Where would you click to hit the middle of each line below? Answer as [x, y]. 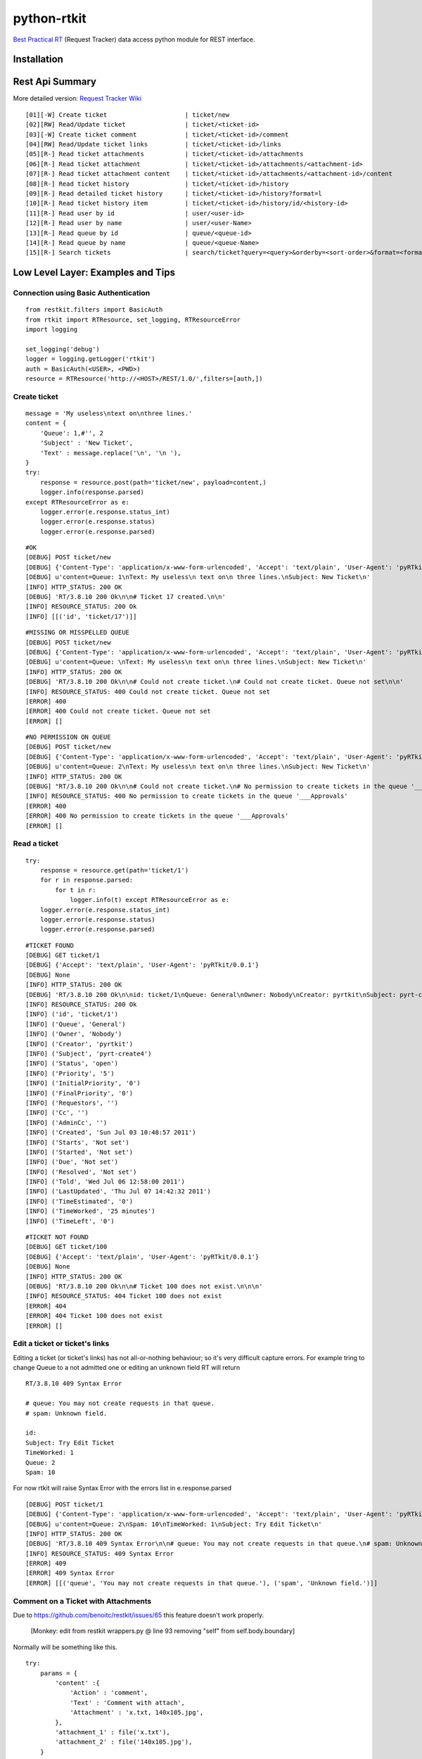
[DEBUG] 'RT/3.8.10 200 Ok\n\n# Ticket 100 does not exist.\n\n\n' [144, 1286]
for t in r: [76, 890]
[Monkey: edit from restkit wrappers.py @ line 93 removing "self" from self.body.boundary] [163, 1631]
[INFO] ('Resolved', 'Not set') [81, 1172]
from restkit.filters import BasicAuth [94, 310]
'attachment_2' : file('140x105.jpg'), [124, 1742]
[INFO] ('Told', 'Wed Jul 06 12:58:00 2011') [105, 1182]
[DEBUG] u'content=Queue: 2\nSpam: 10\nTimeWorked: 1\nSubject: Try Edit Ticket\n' [174, 1524]
